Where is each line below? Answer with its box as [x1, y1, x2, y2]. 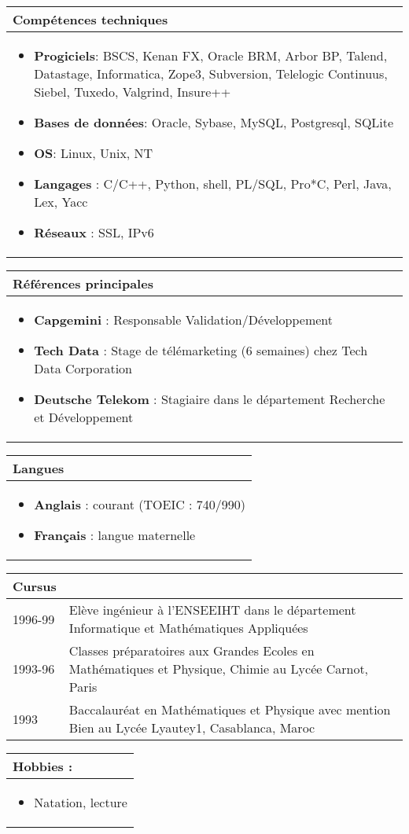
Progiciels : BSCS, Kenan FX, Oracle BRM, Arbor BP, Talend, [34, 46, 388, 64]
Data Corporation [34, 359, 132, 377]
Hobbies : [13, 757, 73, 775]
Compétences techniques [13, 10, 168, 28]
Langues [13, 459, 64, 477]
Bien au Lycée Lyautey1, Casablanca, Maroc [68, 718, 315, 737]
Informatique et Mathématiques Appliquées [68, 619, 308, 637]
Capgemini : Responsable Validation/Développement [34, 310, 333, 329]
